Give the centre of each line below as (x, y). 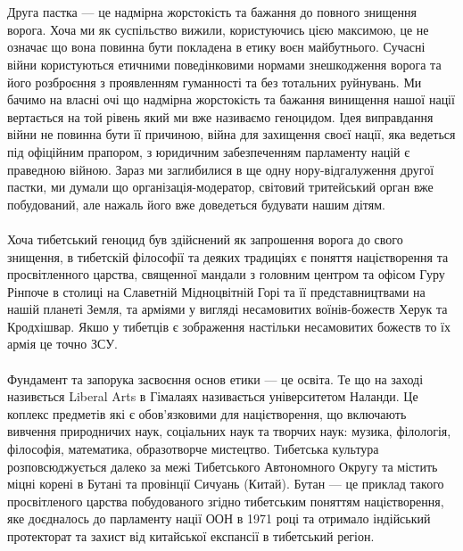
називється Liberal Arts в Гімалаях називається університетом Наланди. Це (213, 396)
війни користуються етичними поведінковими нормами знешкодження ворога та (224, 64)
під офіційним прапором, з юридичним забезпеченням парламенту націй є (209, 151)
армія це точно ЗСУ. (62, 344)
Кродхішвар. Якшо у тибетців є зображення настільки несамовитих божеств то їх (229, 326)
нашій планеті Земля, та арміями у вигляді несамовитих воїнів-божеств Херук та (227, 309)
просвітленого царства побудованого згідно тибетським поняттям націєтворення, (226, 501)
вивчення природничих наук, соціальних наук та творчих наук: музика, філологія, (229, 431)
